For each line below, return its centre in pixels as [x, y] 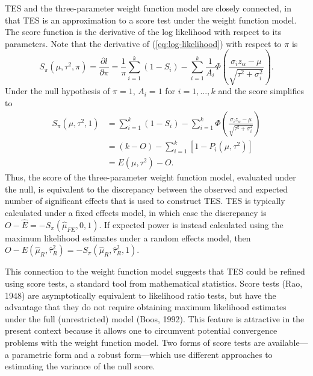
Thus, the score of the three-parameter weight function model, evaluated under [150, 177]
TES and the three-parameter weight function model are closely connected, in [148, 8]
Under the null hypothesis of [57, 91]
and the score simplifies [261, 91]
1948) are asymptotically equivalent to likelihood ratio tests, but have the [141, 295]
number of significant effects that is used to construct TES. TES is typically [145, 201]
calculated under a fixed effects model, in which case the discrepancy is [136, 212]
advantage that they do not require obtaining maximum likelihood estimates [146, 307]
